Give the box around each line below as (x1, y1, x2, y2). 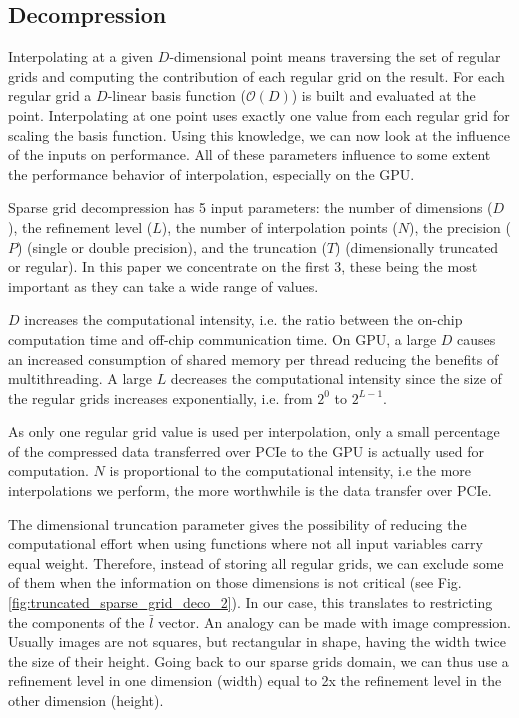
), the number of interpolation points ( (161, 216, 398, 237)
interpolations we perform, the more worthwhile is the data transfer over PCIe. (8, 480, 492, 501)
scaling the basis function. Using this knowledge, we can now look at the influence (8, 124, 511, 145)
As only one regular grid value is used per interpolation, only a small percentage (8, 421, 500, 442)
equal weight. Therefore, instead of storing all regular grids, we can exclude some (8, 552, 504, 573)
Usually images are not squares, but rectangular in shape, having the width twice (8, 631, 506, 652)
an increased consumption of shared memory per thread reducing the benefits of (8, 348, 499, 369)
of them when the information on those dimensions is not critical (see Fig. (8, 572, 462, 593)
